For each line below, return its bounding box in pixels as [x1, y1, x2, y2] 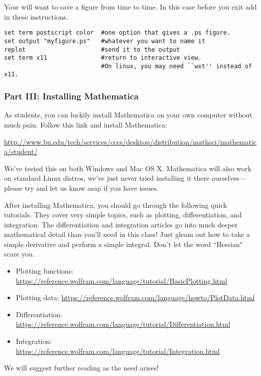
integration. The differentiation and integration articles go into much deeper [4, 219, 238, 229]
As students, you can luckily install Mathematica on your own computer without [4, 109, 252, 120]
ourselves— [211, 173, 246, 183]
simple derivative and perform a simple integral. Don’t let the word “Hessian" [4, 238, 242, 249]
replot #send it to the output [4, 46, 180, 53]
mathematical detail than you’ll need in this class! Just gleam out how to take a [4, 229, 250, 239]
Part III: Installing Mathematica [4, 90, 139, 102]
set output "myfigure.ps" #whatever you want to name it [4, 37, 205, 45]
